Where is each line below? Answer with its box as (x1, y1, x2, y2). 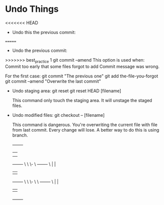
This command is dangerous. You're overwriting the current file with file (12, 122, 158, 128)
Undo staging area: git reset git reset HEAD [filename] (12, 88, 121, 94)
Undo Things (5, 3, 59, 15)
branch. (12, 132, 28, 138)
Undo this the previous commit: (12, 29, 76, 35)
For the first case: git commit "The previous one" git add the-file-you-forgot (5, 73, 159, 79)
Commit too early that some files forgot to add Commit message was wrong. (5, 63, 160, 69)
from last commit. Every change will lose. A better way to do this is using (12, 127, 160, 133)
